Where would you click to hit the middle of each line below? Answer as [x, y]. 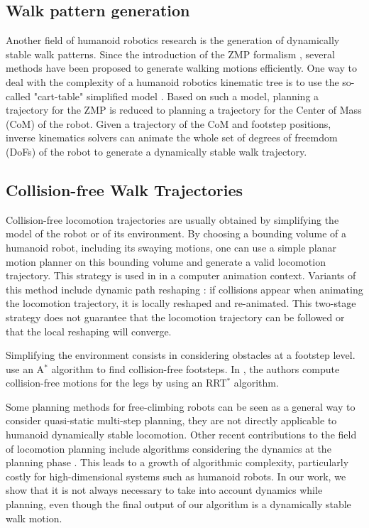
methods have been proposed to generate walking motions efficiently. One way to [181, 68]
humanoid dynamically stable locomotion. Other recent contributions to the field [181, 435]
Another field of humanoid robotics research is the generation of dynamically [173, 40]
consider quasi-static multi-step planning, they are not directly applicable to [171, 420]
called [18, 96]
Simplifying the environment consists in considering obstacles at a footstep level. [181, 355]
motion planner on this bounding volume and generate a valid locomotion [166, 261]
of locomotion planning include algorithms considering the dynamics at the [169, 448]
